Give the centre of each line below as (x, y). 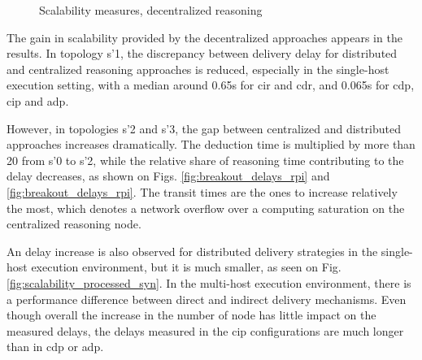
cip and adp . (38, 100)
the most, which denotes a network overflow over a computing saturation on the (206, 208)
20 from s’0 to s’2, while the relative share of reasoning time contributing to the (205, 160)
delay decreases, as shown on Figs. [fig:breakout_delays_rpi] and (168, 176)
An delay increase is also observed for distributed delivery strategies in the (192, 251)
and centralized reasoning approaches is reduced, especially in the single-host (198, 69)
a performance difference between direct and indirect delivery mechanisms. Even (207, 299)
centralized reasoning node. (74, 224)
